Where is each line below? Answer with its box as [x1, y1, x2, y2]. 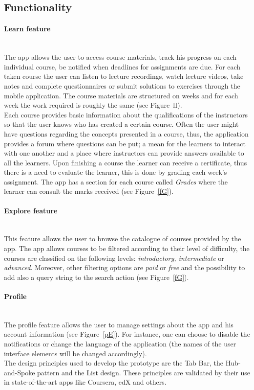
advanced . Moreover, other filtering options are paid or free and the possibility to [4, 262, 245, 273]
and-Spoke [4, 367, 35, 377]
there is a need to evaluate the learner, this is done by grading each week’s [4, 167, 227, 177]
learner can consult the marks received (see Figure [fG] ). [4, 186, 174, 196]
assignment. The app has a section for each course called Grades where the [4, 176, 228, 186]
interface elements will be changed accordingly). [4, 348, 147, 358]
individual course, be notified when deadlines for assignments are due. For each [4, 61, 241, 71]
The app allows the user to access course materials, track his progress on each [4, 52, 237, 62]
